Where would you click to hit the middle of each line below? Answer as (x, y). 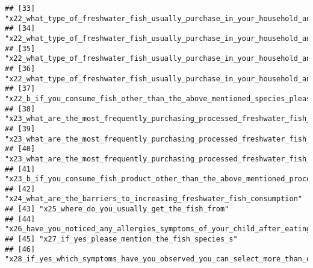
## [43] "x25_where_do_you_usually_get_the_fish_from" (117, 209)
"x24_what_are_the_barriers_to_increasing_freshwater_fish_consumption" (153, 199)
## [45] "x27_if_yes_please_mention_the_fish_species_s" (121, 239)
